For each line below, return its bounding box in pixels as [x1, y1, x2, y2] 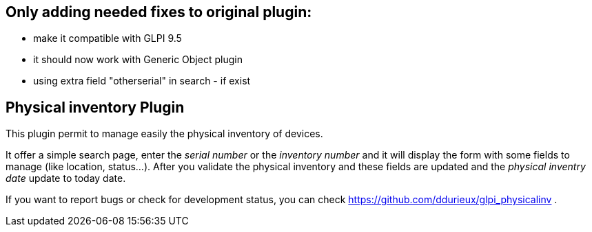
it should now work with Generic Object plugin [33, 54, 243, 66]
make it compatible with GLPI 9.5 [33, 32, 182, 45]
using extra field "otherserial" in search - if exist [33, 75, 251, 87]
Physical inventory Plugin [6, 98, 185, 116]
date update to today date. [6, 172, 126, 185]
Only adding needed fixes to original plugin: [6, 3, 312, 21]
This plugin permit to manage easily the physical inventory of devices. [6, 128, 323, 140]
